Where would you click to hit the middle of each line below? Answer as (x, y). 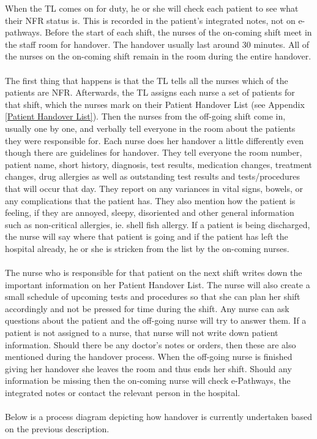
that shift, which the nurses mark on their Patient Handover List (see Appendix (155, 104)
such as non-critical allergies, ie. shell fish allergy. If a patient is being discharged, (158, 224)
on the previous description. (57, 428)
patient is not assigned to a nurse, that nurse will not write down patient (142, 333)
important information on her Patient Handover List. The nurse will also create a (158, 284)
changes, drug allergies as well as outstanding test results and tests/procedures (153, 176)
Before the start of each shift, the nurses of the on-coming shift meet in (178, 32)
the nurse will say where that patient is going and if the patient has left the (147, 236)
